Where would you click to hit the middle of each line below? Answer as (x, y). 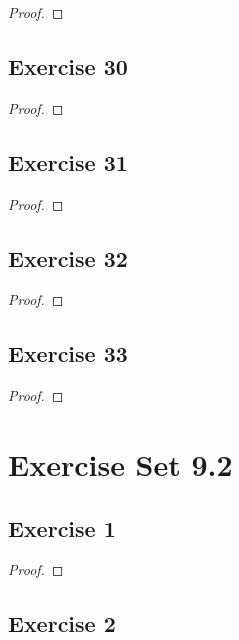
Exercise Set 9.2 (120, 463)
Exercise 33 (68, 353)
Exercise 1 (62, 527)
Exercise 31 (68, 161)
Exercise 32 (68, 257)
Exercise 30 (68, 65)
